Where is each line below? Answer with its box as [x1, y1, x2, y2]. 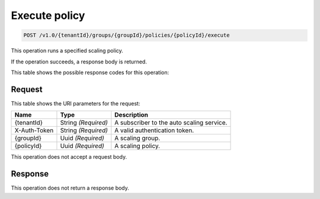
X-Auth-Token [14, 126, 54, 134]
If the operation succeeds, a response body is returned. [11, 58, 148, 65]
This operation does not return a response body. [11, 184, 130, 192]
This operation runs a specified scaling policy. [11, 47, 124, 54]
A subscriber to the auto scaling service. [114, 118, 228, 127]
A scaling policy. [114, 142, 160, 150]
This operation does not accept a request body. [11, 153, 127, 161]
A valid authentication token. [114, 126, 194, 134]
